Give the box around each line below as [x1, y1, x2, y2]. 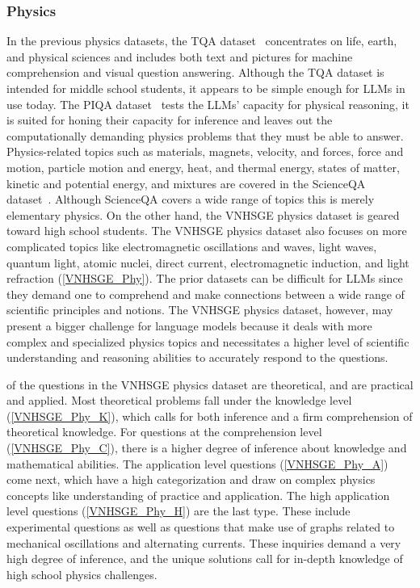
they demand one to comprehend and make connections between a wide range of [6, 285, 405, 302]
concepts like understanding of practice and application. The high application [6, 486, 390, 503]
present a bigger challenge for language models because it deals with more [6, 317, 372, 334]
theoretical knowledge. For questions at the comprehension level [6, 423, 322, 440]
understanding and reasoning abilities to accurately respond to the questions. [6, 349, 388, 366]
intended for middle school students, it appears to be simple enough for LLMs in [6, 80, 405, 96]
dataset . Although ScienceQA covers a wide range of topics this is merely [6, 191, 375, 208]
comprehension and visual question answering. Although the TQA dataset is [6, 64, 384, 81]
